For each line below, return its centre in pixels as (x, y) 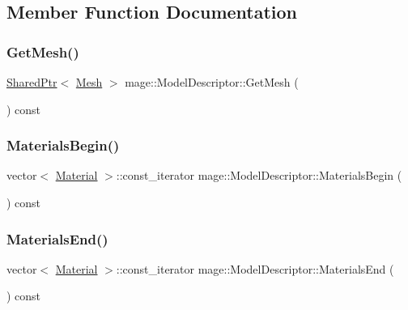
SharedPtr (32, 82)
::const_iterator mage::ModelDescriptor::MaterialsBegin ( (259, 175)
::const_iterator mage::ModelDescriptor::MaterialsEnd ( (255, 268)
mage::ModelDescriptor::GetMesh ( (212, 82)
